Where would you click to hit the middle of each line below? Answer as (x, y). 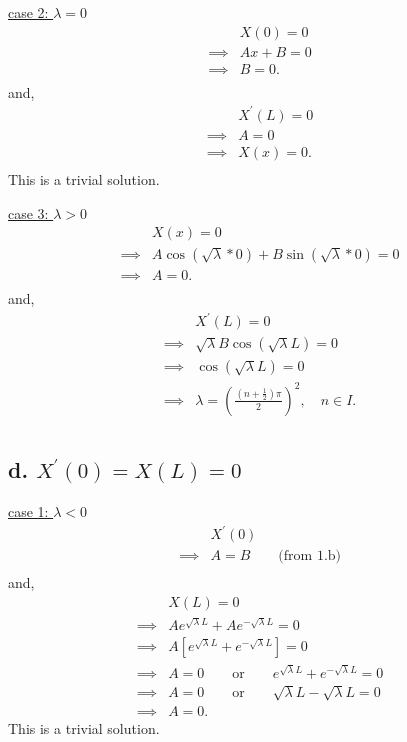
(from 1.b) (310, 556)
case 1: (28, 511)
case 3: (28, 212)
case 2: (28, 12)
